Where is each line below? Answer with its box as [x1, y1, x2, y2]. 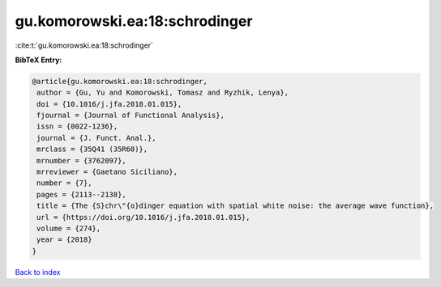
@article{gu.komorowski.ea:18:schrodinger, [32, 77, 208, 86]
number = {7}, [36, 179, 92, 188]
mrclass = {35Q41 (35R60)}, [36, 145, 148, 154]
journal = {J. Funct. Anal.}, [36, 133, 157, 142]
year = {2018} [36, 235, 92, 244]
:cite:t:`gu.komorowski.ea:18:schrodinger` [15, 40, 154, 50]
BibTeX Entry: [15, 55, 62, 65]
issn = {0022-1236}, [36, 122, 118, 131]
